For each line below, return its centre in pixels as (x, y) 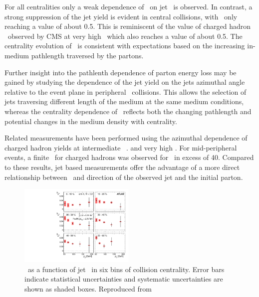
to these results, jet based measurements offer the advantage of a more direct (122, 167)
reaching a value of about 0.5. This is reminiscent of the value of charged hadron (128, 26)
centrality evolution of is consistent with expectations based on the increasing (125, 46)
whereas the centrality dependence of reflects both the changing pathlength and (128, 111)
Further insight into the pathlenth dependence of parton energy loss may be (121, 72)
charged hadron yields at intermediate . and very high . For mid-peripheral (121, 147)
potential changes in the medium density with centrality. (91, 121)
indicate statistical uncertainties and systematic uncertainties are (124, 279)
